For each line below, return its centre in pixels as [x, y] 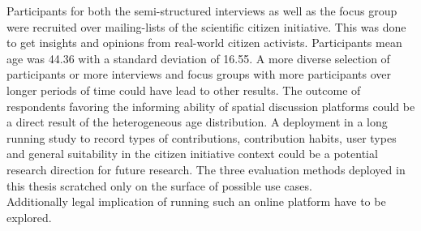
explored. [29, 217]
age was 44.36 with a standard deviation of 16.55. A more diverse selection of [198, 58]
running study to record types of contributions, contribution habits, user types [202, 137]
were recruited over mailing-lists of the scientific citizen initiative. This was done [206, 26]
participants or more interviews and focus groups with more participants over [199, 74]
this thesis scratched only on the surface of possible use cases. [159, 185]
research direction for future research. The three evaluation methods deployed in [206, 169]
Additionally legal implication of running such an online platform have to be [196, 201]
